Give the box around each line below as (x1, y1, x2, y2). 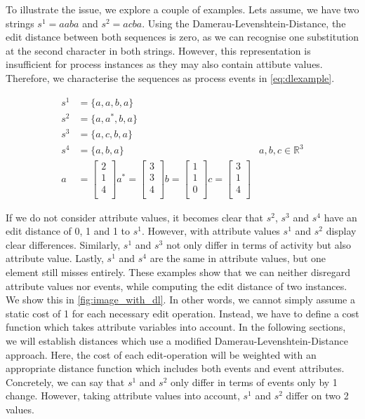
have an (324, 209, 357, 224)
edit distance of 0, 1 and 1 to (6, 224, 131, 238)
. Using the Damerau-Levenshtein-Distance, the (142, 15, 346, 30)
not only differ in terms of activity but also (166, 237, 352, 252)
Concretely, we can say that (6, 374, 125, 389)
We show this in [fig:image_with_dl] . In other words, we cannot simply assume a (6, 292, 355, 307)
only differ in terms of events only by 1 (171, 374, 338, 389)
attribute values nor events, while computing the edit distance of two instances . (6, 278, 347, 293)
